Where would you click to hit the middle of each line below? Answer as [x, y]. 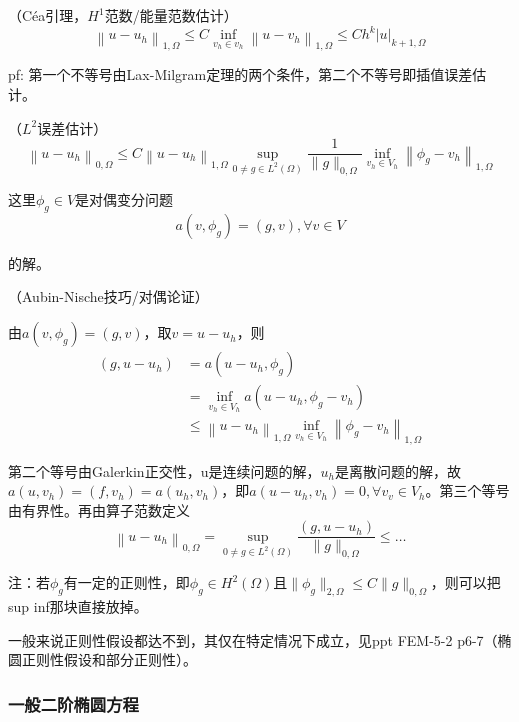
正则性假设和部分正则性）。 [109, 659]
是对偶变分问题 [124, 199]
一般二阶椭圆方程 [73, 703]
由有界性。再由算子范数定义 [99, 509]
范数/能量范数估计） [171, 15]
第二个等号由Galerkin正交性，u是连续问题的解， [164, 470]
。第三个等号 [467, 490]
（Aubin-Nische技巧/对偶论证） [108, 296]
